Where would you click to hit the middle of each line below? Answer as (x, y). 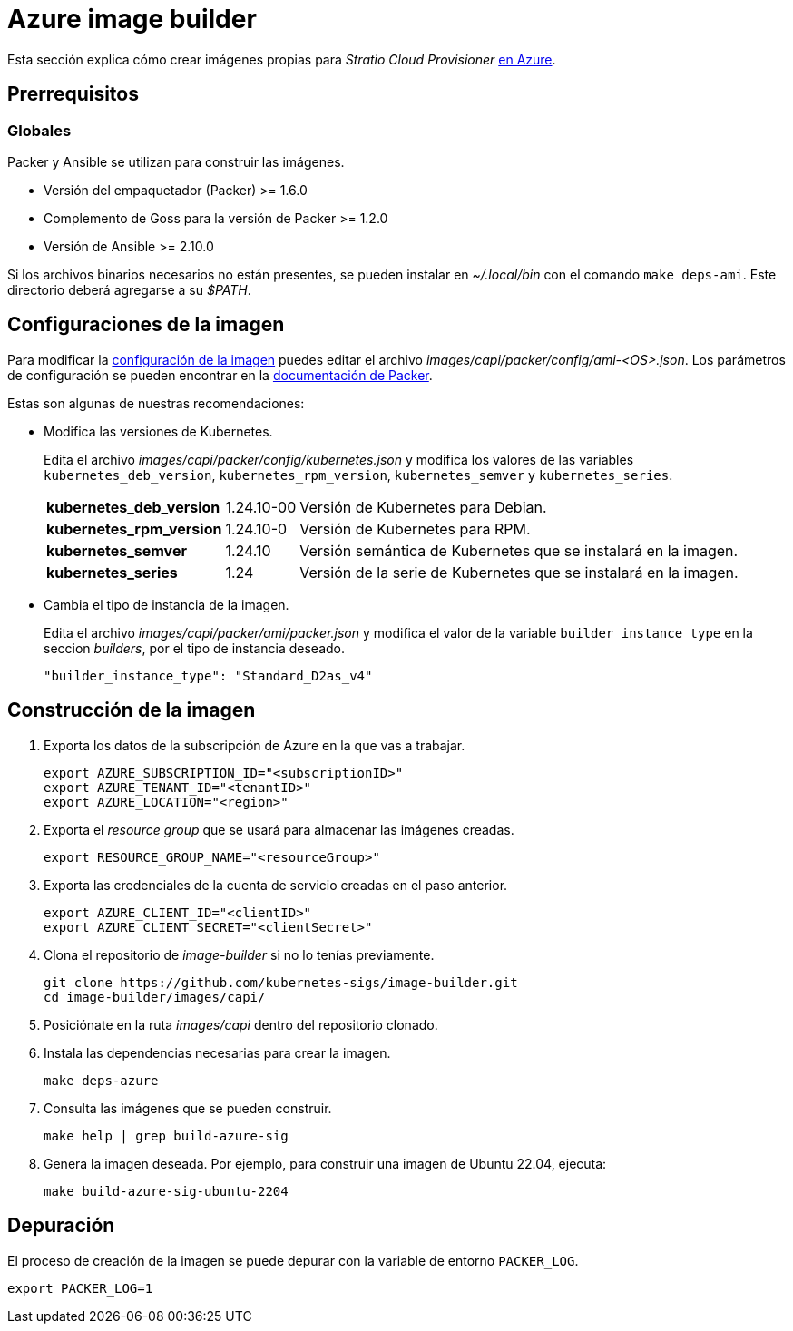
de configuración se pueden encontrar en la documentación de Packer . (220, 375)
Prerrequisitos (73, 94)
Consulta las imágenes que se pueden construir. (188, 1108)
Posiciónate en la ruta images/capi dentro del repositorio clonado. (241, 1024)
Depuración (61, 1226)
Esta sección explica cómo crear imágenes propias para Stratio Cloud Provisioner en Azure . (282, 59)
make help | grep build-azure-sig (166, 1135)
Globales (39, 130)
